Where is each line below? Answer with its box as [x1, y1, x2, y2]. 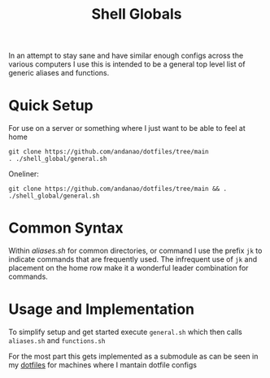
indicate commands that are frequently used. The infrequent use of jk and [8, 254, 258, 264]
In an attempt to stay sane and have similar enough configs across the [8, 50, 244, 61]
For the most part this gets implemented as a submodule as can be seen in [8, 351, 259, 361]
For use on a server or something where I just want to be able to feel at [8, 124, 246, 133]
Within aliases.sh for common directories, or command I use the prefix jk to [8, 245, 263, 256]
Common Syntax [8, 219, 124, 237]
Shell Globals [91, 5, 182, 24]
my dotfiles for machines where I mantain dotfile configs [8, 360, 198, 370]
